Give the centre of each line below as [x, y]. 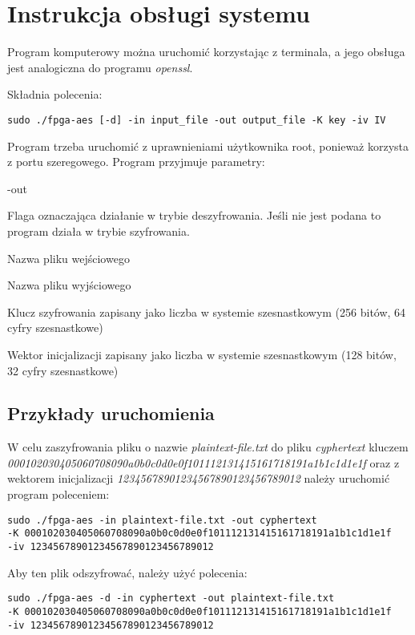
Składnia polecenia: [55, 94]
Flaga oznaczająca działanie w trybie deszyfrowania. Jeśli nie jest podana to [194, 215]
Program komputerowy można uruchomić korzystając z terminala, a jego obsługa [206, 52]
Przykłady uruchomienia [111, 413]
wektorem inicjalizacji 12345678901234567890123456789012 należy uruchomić [199, 478]
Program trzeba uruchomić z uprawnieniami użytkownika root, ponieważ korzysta [208, 146]
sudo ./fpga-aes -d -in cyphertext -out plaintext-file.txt [171, 599]
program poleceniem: [58, 494]
